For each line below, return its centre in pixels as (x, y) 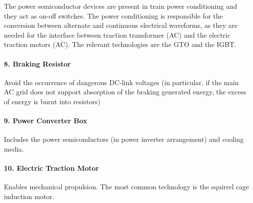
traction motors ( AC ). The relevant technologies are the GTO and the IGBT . (120, 44)
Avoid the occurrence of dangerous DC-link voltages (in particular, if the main (121, 82)
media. (14, 148)
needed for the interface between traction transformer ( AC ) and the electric (117, 34)
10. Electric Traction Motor (52, 168)
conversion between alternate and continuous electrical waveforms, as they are (121, 25)
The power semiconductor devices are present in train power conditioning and (121, 6)
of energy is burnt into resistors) (52, 101)
